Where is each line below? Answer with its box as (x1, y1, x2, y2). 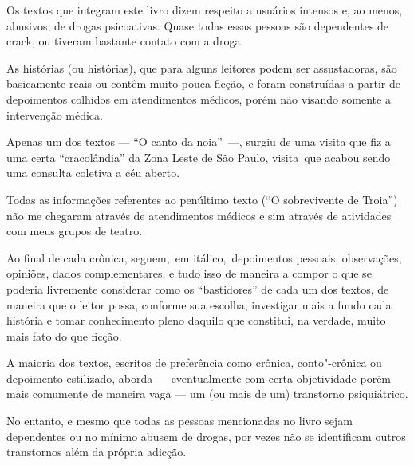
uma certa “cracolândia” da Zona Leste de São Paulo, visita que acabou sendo (6, 148, 391, 165)
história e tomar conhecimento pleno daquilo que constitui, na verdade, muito (6, 312, 386, 329)
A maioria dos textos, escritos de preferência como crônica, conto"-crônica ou (6, 354, 382, 371)
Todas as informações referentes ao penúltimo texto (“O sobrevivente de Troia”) (6, 191, 398, 207)
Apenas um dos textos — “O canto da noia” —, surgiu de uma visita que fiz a (6, 133, 391, 150)
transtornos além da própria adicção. (6, 443, 187, 460)
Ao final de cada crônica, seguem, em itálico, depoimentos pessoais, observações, (6, 249, 402, 266)
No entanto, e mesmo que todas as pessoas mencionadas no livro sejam (6, 412, 353, 429)
